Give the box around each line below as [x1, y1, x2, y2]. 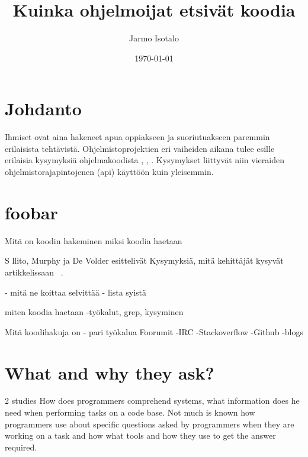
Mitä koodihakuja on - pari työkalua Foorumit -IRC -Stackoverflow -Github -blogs [5, 325, 303, 338]
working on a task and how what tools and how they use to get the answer [5, 429, 276, 442]
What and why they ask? [5, 360, 214, 384]
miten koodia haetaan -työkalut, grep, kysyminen [5, 306, 184, 318]
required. [5, 440, 37, 453]
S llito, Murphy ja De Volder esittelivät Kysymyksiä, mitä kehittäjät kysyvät [5, 254, 284, 267]
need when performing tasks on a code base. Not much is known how [5, 406, 255, 419]
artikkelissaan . [5, 265, 63, 278]
